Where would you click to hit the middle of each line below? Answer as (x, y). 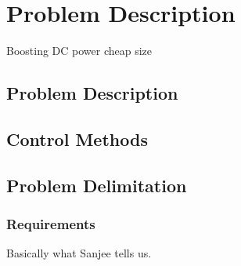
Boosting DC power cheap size (79, 51)
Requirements (51, 223)
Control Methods (77, 138)
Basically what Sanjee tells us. (79, 253)
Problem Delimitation (97, 185)
